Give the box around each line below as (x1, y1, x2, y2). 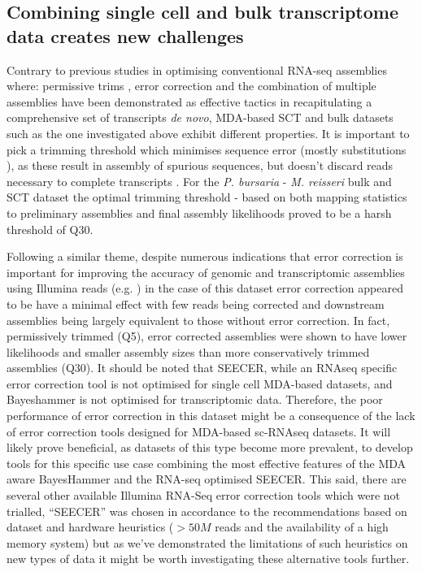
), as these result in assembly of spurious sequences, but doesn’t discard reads (7, 157, 394, 174)
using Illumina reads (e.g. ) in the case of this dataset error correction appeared (7, 279, 403, 297)
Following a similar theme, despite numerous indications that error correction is (7, 248, 403, 265)
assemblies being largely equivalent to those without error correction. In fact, (7, 311, 390, 328)
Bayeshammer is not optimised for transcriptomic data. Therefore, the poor (7, 391, 383, 408)
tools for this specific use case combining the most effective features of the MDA (7, 454, 407, 471)
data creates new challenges (7, 23, 244, 48)
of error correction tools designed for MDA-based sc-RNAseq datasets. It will (7, 422, 391, 440)
